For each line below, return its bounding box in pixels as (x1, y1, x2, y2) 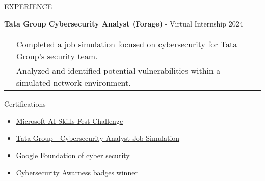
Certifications (4, 98, 46, 109)
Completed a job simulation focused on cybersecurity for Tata (16, 38, 237, 50)
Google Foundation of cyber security (16, 149, 130, 160)
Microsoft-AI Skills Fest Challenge (16, 115, 123, 126)
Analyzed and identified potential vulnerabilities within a (16, 65, 221, 77)
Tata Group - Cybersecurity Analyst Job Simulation (16, 133, 180, 143)
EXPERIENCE (4, 1, 52, 11)
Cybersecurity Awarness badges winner (16, 167, 138, 177)
